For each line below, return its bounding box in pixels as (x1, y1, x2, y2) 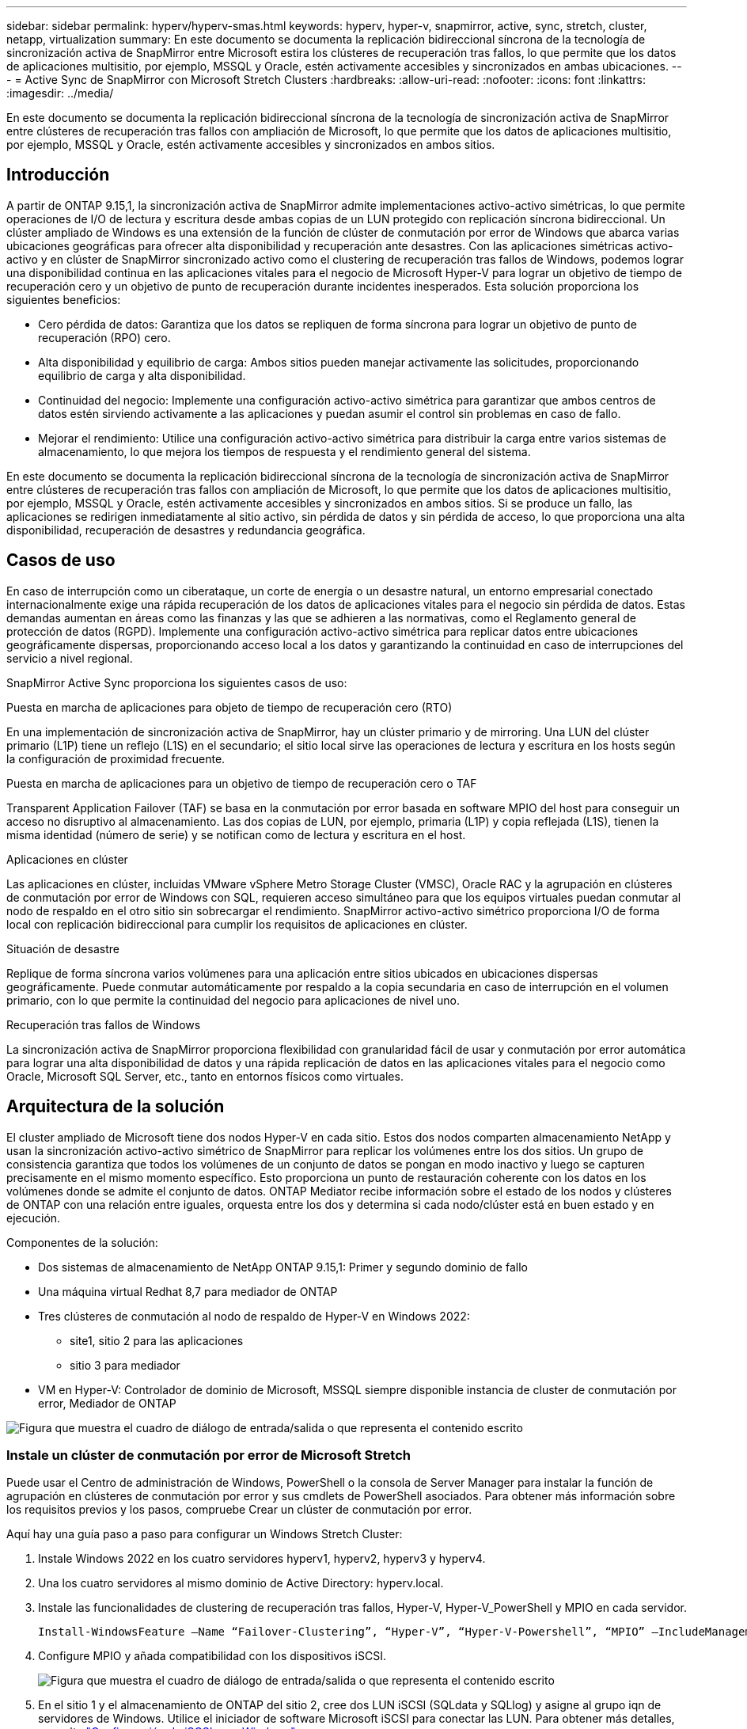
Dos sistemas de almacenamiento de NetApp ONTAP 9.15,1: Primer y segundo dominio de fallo (38, 1260, 528, 1274)
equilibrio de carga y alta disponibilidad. (38, 368, 246, 382)
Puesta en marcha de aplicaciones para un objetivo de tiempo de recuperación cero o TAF (6, 776, 477, 790)
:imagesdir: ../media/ (6, 86, 114, 100)
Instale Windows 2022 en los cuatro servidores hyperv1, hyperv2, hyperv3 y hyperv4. (38, 1552, 486, 1566)
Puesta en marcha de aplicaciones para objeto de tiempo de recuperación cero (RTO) (6, 700, 453, 714)
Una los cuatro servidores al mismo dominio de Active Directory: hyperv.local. (38, 1576, 444, 1590)
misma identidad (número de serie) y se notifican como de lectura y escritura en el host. (6, 827, 466, 842)
